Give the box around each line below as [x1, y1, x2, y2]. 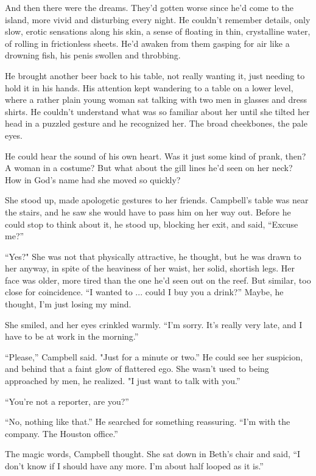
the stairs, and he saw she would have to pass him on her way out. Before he [5, 205, 291, 218]
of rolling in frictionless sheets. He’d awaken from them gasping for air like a [5, 37, 290, 49]
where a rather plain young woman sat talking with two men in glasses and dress [5, 93, 307, 106]
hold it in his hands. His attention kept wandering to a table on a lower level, [5, 81, 293, 94]
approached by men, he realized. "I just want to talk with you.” [5, 374, 241, 387]
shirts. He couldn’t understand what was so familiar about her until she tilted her [5, 105, 310, 117]
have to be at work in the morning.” [5, 330, 139, 343]
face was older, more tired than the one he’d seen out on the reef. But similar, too [5, 273, 311, 286]
